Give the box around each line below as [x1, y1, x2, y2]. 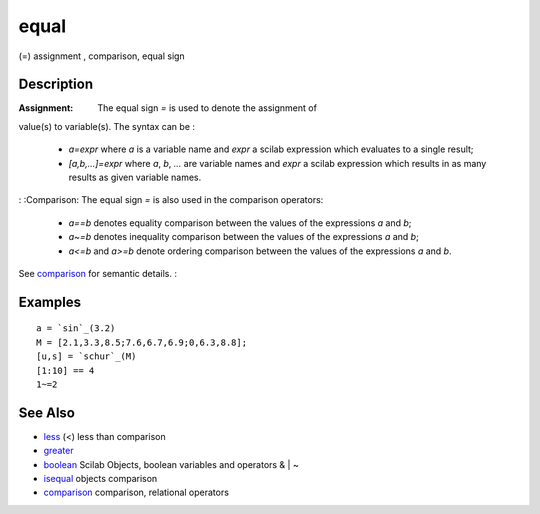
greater [43, 445, 74, 457]
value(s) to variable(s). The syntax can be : [18, 120, 195, 132]
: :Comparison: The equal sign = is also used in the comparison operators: [18, 194, 324, 206]
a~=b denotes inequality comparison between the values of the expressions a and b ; [68, 231, 419, 243]
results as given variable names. [68, 171, 202, 184]
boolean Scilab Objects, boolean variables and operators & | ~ [43, 458, 299, 470]
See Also [18, 404, 75, 421]
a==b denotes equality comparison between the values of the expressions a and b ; [68, 216, 412, 229]
